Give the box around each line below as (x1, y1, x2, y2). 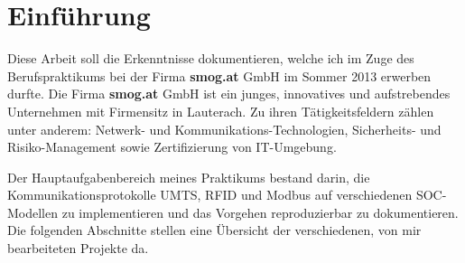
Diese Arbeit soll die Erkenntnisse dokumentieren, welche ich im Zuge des (7, 49, 414, 68)
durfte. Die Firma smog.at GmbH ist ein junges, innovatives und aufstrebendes (7, 84, 451, 103)
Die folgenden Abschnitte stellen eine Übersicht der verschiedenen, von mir (7, 221, 422, 240)
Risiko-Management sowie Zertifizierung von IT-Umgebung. (7, 137, 337, 156)
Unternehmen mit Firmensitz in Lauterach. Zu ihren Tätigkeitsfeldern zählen (7, 101, 434, 120)
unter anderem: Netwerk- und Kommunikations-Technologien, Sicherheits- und (7, 119, 442, 138)
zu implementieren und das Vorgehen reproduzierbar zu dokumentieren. (61, 202, 459, 221)
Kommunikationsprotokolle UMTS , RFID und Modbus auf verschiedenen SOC (7, 185, 442, 204)
